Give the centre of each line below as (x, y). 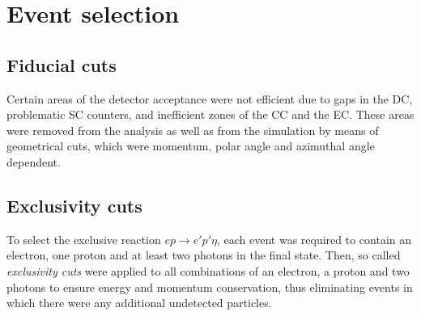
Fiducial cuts (62, 64)
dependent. (34, 161)
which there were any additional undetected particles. (139, 303)
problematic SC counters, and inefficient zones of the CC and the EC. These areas (210, 114)
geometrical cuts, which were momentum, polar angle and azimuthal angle (191, 146)
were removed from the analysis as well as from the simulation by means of (193, 130)
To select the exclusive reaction (84, 239)
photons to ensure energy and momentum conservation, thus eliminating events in (210, 287)
